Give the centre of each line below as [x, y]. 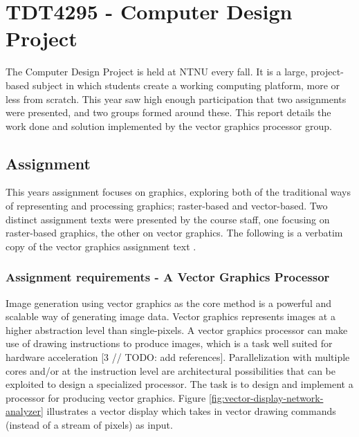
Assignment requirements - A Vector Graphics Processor [168, 277]
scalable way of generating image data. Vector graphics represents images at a [171, 316]
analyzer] [25, 411]
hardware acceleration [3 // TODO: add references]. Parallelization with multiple [178, 357]
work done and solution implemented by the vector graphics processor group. [169, 125]
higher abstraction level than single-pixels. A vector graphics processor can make [177, 329]
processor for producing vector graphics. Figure [106, 397]
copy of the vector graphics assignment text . [101, 246]
